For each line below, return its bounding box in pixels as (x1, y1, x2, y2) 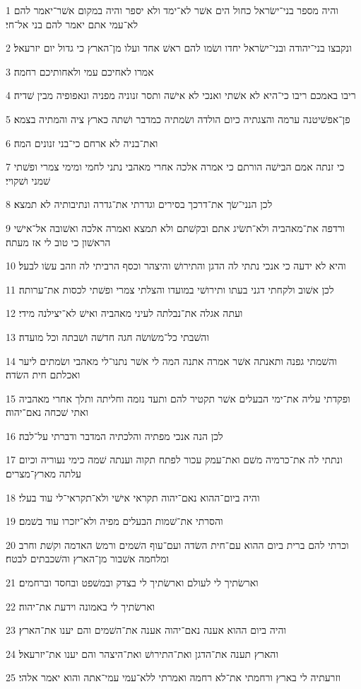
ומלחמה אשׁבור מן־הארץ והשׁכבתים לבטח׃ (6, 551, 170, 566)
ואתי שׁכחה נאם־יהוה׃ (6, 405, 89, 419)
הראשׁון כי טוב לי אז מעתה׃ (6, 234, 111, 249)
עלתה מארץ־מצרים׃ (6, 466, 81, 481)
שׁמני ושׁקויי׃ (6, 173, 51, 187)
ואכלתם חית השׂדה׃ (6, 367, 81, 382)
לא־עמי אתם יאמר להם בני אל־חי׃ (6, 16, 138, 31)
